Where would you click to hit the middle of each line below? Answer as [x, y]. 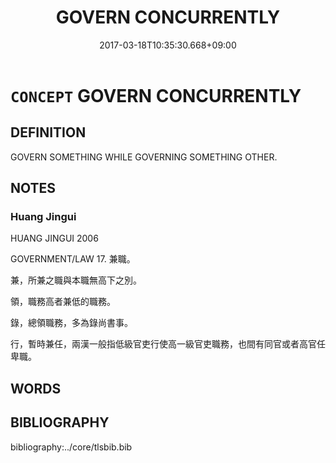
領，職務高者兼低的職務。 [63, 302]
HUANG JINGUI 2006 [54, 238]
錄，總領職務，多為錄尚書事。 [71, 323]
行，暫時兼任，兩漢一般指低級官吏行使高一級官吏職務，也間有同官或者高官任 [168, 344]
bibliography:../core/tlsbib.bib [71, 447]
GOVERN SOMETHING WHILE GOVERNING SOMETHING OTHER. [144, 157]
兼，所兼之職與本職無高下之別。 [76, 280]
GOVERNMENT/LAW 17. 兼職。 [73, 259]
